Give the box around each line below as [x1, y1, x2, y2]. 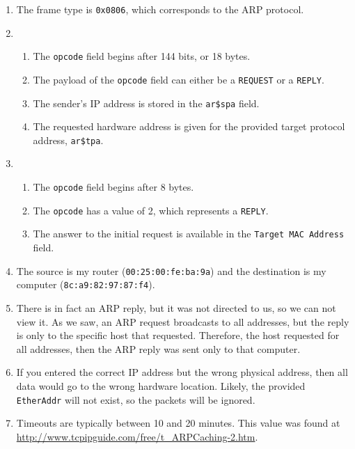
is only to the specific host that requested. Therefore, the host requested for [16, 328, 340, 342]
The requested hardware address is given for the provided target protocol [33, 119, 345, 134]
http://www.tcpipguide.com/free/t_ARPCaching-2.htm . [16, 429, 258, 443]
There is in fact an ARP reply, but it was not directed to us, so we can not [16, 300, 336, 315]
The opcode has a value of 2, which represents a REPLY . [33, 203, 269, 217]
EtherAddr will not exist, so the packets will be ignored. [16, 392, 255, 407]
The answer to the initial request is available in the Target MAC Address [33, 226, 345, 241]
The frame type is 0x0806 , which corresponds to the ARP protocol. [16, 2, 304, 16]
